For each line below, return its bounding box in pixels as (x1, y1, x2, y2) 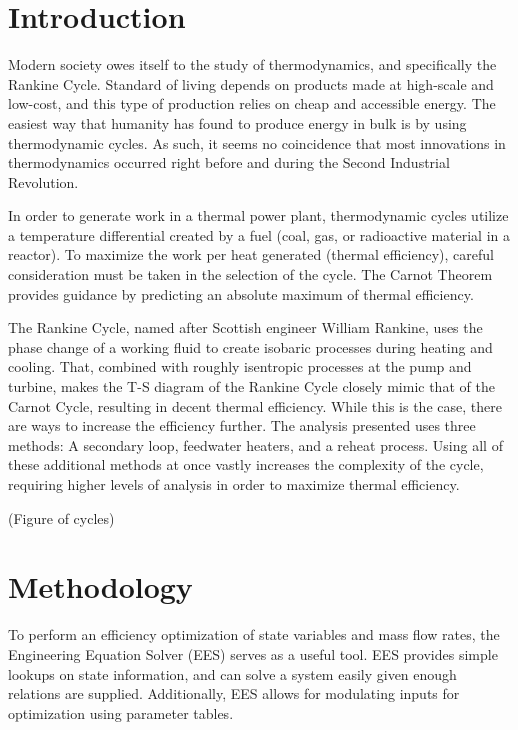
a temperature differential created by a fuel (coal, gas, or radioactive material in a (8, 224, 510, 245)
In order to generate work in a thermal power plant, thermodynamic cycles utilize (8, 205, 509, 226)
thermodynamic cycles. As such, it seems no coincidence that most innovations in (8, 132, 506, 153)
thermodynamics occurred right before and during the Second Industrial (8, 152, 450, 173)
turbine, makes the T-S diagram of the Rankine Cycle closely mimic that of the (8, 376, 495, 397)
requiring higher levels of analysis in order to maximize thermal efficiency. (8, 474, 460, 494)
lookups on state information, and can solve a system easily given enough (8, 663, 457, 684)
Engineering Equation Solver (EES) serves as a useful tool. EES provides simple (8, 643, 498, 664)
